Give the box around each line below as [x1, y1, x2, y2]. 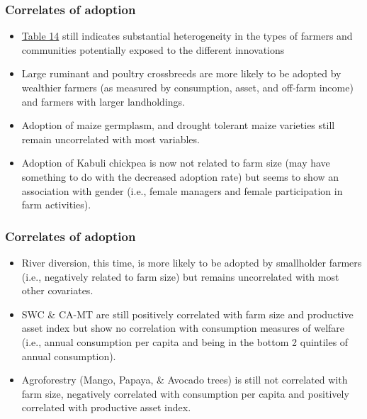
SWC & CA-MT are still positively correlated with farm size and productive [21, 306, 354, 321]
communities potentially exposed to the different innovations [21, 42, 285, 57]
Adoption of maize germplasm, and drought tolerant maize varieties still [21, 118, 335, 133]
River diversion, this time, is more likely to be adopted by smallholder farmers [21, 255, 362, 269]
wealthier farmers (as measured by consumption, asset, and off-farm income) [21, 80, 354, 94]
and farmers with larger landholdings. [21, 94, 185, 108]
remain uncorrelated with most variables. [21, 131, 200, 146]
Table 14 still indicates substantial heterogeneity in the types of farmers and [21, 28, 353, 43]
